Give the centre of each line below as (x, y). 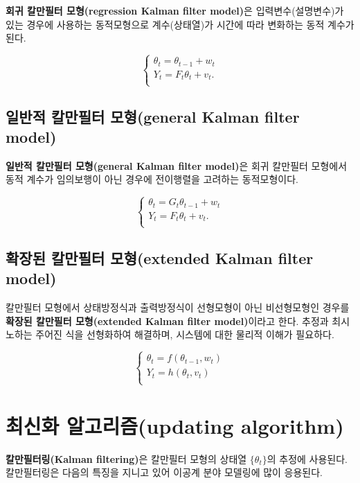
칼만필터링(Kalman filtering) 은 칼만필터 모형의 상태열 (126, 458)
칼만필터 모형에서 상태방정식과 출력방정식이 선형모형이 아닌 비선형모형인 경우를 (178, 307)
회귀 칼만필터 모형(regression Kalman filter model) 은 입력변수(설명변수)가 (175, 10)
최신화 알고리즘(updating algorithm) (175, 425)
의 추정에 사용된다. (307, 458)
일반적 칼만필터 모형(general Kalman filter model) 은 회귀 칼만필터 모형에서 (177, 165)
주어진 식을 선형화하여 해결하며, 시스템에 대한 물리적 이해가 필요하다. (185, 334)
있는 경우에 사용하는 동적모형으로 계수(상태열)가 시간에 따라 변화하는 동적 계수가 (180, 24)
